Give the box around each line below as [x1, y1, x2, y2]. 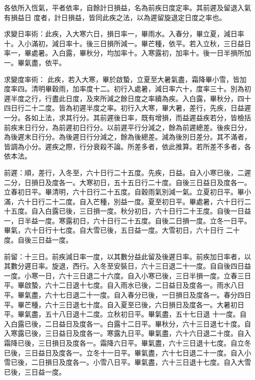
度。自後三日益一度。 [4, 235, 73, 245]
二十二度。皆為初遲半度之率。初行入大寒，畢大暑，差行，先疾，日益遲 [24, 103, 251, 113]
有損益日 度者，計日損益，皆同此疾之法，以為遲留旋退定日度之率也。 [4, 12, 226, 22]
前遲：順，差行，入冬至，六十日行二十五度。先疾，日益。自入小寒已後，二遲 [4, 167, 251, 177]
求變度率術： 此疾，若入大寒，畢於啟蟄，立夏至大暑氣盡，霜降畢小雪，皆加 [4, 74, 247, 84]
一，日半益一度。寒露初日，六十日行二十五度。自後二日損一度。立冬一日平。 [4, 215, 251, 225]
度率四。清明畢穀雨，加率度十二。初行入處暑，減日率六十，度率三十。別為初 [4, 83, 251, 94]
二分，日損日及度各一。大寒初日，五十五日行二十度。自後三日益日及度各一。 [4, 177, 251, 187]
